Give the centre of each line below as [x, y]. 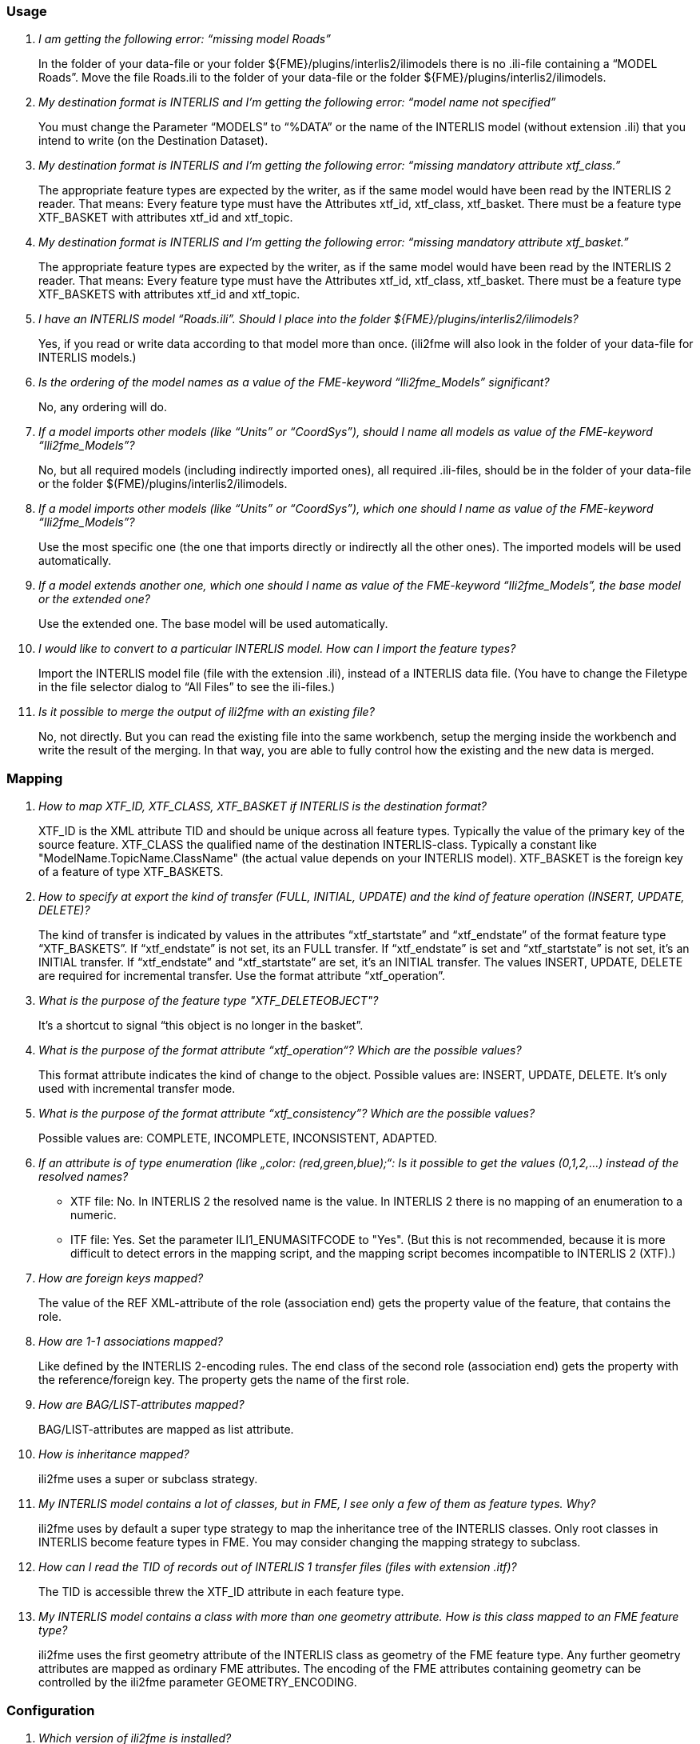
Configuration [51, 1710]
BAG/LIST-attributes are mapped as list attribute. [166, 1430]
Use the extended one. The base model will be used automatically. [213, 624]
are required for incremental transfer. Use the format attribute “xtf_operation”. [242, 976]
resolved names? [84, 1177]
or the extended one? [94, 599]
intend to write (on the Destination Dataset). [153, 141]
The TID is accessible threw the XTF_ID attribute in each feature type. [221, 1592]
